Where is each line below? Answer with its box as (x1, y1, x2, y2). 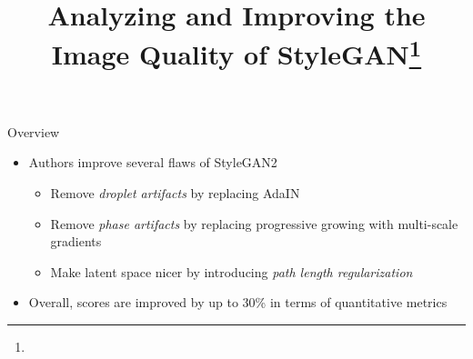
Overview (7, 122, 60, 141)
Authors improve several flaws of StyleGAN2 (28, 153, 277, 172)
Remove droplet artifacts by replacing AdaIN (50, 184, 300, 203)
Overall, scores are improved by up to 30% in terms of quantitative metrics (28, 293, 448, 312)
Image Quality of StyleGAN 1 (51, 32, 422, 73)
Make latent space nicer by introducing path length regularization (50, 262, 413, 281)
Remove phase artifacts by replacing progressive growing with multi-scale (50, 214, 458, 233)
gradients (50, 232, 102, 251)
